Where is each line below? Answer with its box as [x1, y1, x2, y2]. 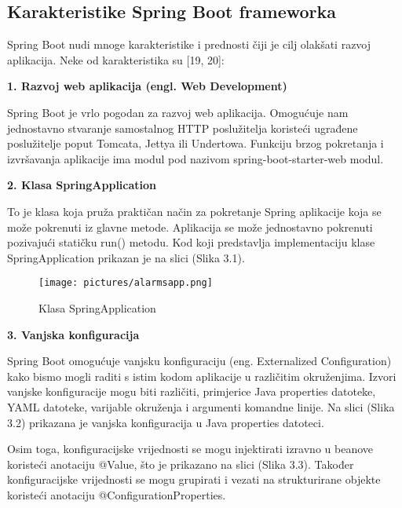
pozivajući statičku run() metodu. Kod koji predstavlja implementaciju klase [7, 234, 375, 250]
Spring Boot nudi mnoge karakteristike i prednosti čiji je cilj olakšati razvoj [7, 36, 371, 53]
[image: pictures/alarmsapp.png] [38, 277, 213, 289]
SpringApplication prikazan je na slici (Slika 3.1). [7, 249, 245, 265]
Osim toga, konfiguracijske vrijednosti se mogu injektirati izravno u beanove [7, 440, 373, 457]
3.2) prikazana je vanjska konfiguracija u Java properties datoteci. [7, 414, 324, 430]
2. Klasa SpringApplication [7, 177, 157, 193]
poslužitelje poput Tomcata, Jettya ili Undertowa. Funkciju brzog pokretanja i [7, 135, 384, 152]
